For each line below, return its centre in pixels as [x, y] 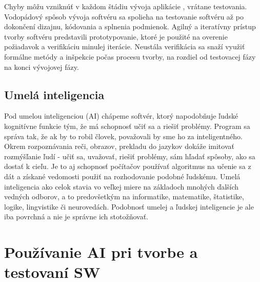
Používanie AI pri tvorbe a [101, 252]
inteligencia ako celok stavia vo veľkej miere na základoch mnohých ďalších [122, 186]
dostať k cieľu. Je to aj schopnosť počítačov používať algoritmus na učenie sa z [128, 166]
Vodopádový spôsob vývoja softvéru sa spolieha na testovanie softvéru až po [124, 16]
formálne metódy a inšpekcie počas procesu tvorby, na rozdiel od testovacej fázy [130, 56]
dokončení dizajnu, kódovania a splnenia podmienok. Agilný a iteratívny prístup [130, 26]
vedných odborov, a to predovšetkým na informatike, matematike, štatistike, [124, 196]
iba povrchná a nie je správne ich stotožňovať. [76, 217]
